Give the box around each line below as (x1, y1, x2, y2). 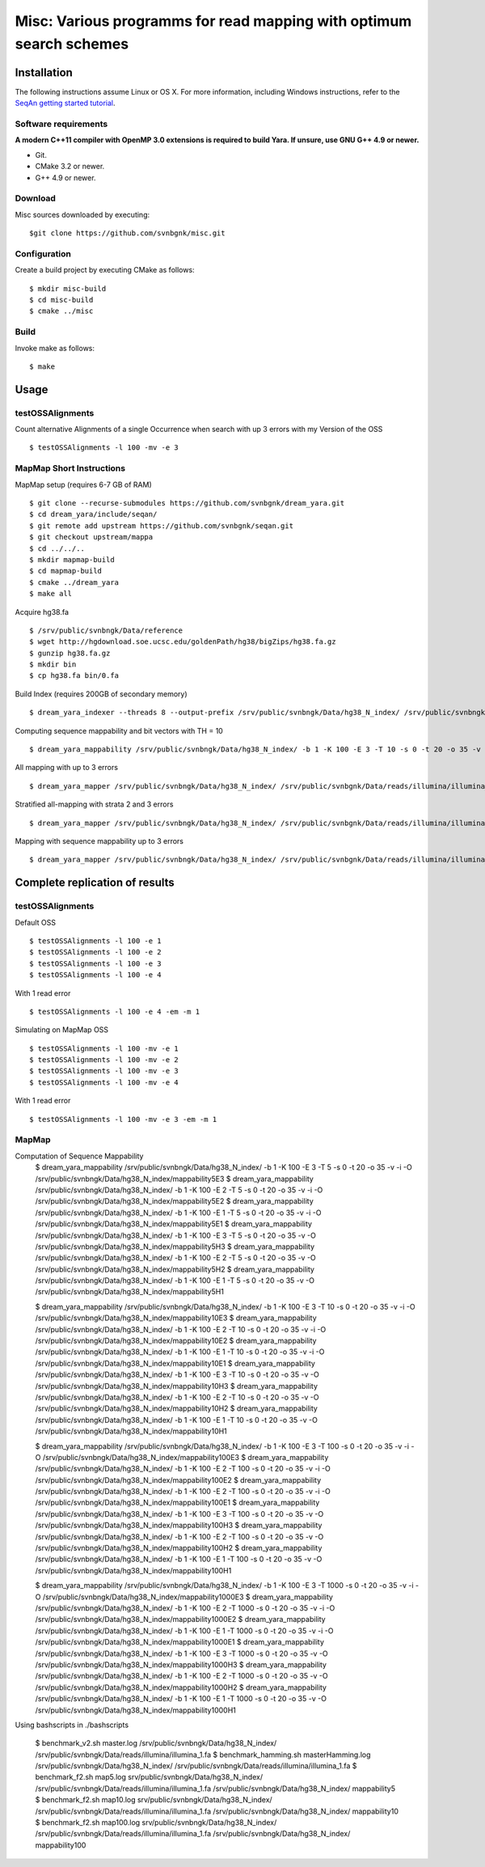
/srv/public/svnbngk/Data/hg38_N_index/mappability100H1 (35, 1565, 232, 1575)
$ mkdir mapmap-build (29, 555, 115, 564)
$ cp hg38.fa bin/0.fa (29, 671, 120, 680)
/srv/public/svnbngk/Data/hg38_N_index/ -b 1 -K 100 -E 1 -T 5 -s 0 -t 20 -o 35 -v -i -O (35, 1208, 322, 1217)
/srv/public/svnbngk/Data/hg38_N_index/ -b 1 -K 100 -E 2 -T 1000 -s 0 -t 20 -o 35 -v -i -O (35, 1603, 335, 1613)
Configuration (15, 248, 72, 259)
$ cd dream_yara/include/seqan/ (29, 510, 158, 519)
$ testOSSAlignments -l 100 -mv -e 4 (29, 1077, 179, 1087)
